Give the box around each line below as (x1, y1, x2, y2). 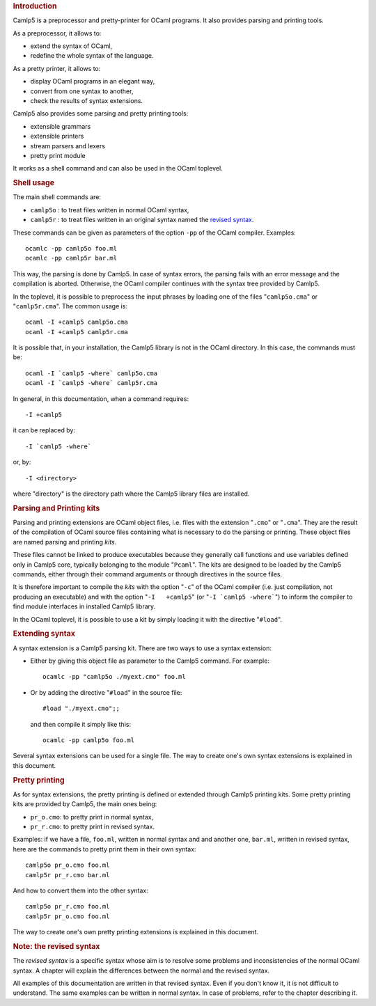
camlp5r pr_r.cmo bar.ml (25, 871, 110, 879)
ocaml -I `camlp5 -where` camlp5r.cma (25, 379, 158, 387)
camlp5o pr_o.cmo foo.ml (25, 861, 110, 870)
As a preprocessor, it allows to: (13, 29, 102, 38)
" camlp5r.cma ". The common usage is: (13, 301, 128, 310)
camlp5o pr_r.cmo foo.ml (25, 902, 110, 911)
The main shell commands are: (13, 193, 101, 201)
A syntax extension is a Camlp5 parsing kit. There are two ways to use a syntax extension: (13, 644, 272, 652)
